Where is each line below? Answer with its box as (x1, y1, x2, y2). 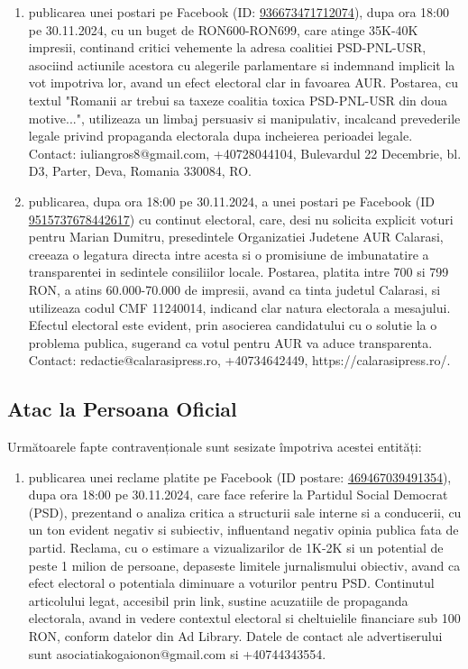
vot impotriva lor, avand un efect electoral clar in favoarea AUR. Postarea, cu (28, 73, 459, 92)
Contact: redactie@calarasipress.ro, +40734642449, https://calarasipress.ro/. (28, 351, 451, 370)
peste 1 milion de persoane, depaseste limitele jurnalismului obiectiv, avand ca (28, 555, 461, 574)
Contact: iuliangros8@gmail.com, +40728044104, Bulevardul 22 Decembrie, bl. (28, 143, 462, 162)
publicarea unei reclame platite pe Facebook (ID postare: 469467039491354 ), (28, 467, 452, 486)
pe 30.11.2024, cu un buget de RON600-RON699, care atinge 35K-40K (28, 20, 418, 39)
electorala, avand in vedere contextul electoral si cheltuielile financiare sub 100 (28, 609, 461, 628)
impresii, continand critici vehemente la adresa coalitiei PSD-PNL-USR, (28, 38, 427, 57)
